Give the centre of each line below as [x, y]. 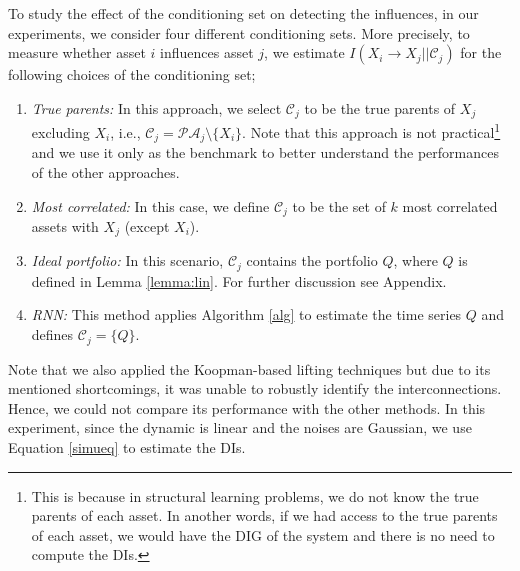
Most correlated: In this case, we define [150, 205]
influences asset [207, 52]
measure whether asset [77, 52]
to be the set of [339, 205]
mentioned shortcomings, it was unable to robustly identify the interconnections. [255, 388]
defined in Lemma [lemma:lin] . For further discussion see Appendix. [239, 280]
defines [52, 334]
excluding [60, 131]
